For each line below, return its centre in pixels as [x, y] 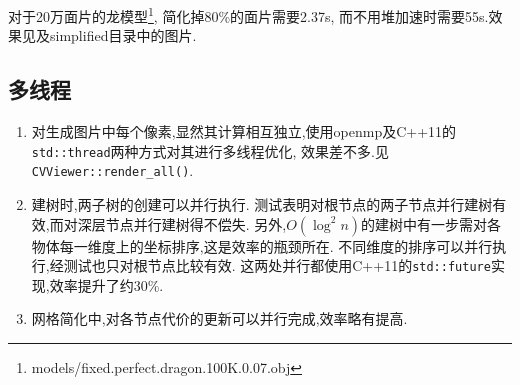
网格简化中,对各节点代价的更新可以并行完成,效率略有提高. [219, 318]
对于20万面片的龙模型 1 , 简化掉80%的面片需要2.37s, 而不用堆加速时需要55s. [248, 14]
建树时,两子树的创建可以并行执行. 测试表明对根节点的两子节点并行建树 [262, 203]
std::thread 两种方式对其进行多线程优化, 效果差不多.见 [210, 150]
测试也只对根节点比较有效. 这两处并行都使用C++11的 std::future [277, 265]
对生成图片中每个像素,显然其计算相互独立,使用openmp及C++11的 [244, 131]
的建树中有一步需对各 [431, 223]
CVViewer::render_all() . [112, 170]
